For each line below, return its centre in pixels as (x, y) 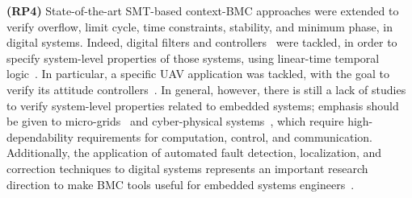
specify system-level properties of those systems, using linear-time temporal (193, 58)
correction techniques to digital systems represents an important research (187, 168)
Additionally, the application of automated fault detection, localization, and (194, 153)
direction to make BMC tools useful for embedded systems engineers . (181, 184)
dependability (40, 136)
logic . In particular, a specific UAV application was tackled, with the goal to (198, 74)
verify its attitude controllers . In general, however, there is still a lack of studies (206, 89)
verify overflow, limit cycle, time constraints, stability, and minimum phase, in (200, 26)
